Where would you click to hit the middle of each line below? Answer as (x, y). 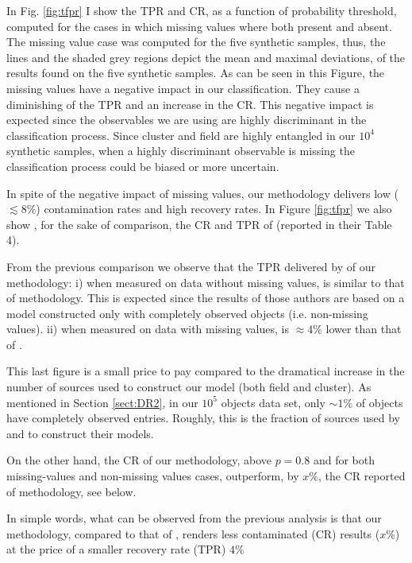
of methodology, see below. (71, 491)
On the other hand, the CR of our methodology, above (139, 460)
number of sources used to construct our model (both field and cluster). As (189, 387)
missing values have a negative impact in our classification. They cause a (183, 88)
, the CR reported (362, 476)
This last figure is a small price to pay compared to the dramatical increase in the (206, 371)
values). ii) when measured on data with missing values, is (148, 329)
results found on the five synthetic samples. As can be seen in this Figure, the (196, 73)
